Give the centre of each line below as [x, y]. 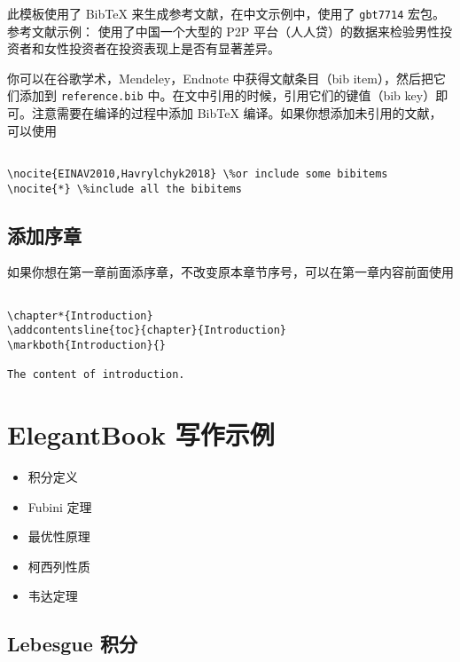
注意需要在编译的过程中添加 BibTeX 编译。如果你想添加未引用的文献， [237, 113]
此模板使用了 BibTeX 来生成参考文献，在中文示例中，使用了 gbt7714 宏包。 [226, 13]
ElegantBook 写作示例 [141, 434]
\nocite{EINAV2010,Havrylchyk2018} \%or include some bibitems [198, 173]
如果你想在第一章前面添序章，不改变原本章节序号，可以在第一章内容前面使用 [230, 272]
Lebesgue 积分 [72, 644]
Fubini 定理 [60, 506]
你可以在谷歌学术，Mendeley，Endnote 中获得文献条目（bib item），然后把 [220, 78]
